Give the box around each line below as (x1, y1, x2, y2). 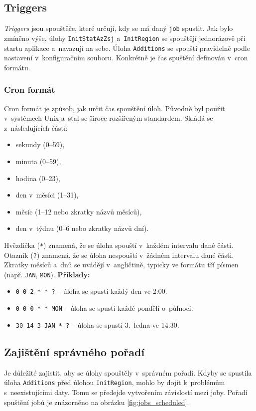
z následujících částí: (4, 122, 68, 133)
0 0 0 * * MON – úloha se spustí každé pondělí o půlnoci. (15, 303, 193, 313)
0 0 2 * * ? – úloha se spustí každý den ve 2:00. (15, 286, 167, 296)
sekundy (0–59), (15, 139, 65, 150)
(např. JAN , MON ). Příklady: (4, 269, 90, 279)
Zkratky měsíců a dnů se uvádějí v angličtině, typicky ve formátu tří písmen (4, 259, 239, 270)
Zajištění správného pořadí (4, 344, 145, 359)
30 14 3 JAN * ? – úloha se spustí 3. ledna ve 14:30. (15, 319, 179, 330)
